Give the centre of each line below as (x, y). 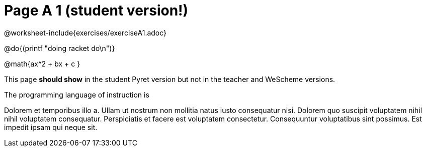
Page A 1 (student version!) (96, 10)
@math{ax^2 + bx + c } (42, 63)
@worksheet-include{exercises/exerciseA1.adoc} (86, 32)
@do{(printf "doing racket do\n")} (60, 48)
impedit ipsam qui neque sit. (51, 127)
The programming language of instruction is (77, 94)
